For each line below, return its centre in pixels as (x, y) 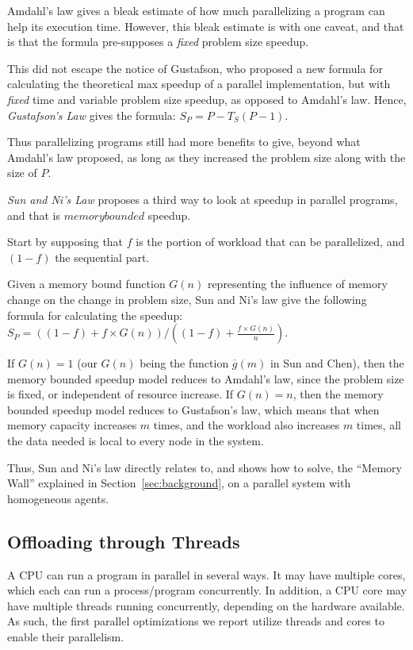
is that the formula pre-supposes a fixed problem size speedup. (158, 42)
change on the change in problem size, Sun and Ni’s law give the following (187, 299)
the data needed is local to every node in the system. (136, 441)
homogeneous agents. (58, 498)
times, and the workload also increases (247, 425)
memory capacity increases (72, 425)
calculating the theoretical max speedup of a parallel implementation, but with (199, 84)
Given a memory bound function (86, 284)
